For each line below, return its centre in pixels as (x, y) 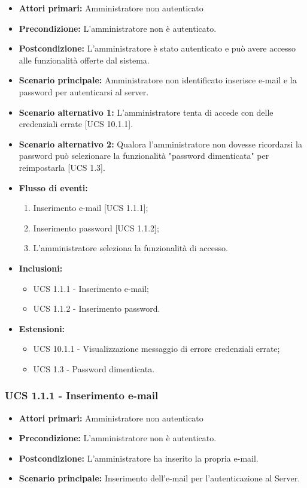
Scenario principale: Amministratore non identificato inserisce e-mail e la (158, 80)
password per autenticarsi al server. (84, 91)
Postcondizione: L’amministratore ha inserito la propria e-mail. (139, 458)
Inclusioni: (41, 268)
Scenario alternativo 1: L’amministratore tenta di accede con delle (146, 112)
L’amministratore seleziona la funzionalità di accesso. (130, 248)
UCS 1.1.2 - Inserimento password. (97, 308)
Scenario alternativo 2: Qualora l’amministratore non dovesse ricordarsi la (160, 144)
